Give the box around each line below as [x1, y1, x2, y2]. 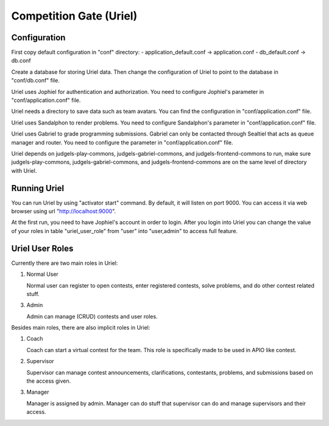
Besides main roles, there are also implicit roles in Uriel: [11, 324, 150, 331]
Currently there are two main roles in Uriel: [11, 259, 118, 267]
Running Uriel [11, 183, 64, 193]
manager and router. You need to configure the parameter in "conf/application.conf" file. [11, 139, 233, 146]
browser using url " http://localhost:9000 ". [11, 208, 116, 215]
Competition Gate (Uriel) [11, 9, 138, 23]
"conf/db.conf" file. [11, 77, 60, 84]
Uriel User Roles [11, 243, 74, 253]
